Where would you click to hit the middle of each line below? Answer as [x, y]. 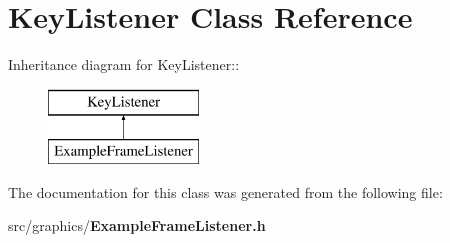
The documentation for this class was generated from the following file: [225, 191]
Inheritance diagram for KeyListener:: [124, 64]
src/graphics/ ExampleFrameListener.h [137, 225]
